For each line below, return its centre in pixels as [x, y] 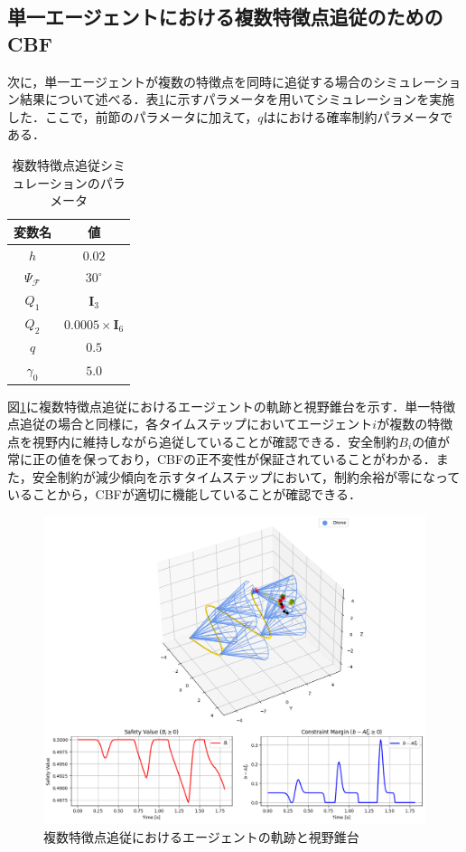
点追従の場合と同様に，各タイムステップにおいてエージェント [190, 424]
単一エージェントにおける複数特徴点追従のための [225, 17]
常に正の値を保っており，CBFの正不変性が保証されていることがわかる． [222, 459]
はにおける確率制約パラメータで [358, 116]
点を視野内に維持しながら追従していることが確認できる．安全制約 [203, 441]
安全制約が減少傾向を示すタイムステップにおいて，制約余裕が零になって [246, 476]
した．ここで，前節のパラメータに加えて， [133, 116]
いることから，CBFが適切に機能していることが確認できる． [185, 494]
